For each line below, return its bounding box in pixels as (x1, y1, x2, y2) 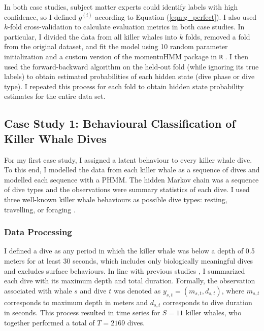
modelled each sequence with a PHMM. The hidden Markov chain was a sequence (4, 174, 259, 185)
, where (221, 285, 245, 296)
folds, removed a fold (185, 31, 250, 42)
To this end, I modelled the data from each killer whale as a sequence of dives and (4, 164, 260, 175)
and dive (80, 285, 107, 296)
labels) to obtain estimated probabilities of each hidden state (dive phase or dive (4, 71, 255, 82)
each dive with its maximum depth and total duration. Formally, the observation (4, 275, 255, 286)
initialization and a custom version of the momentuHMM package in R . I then (4, 51, 249, 61)
